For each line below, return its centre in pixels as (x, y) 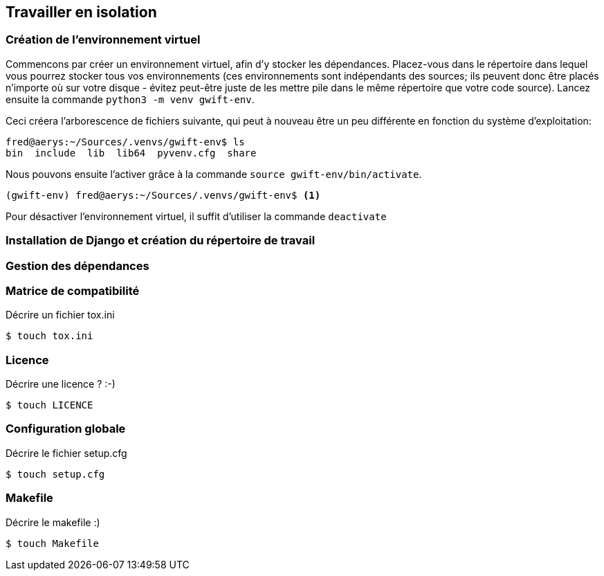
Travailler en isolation (81, 12)
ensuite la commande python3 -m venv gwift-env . (130, 99)
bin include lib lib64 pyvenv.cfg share (131, 153)
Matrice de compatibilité (73, 290)
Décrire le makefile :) (53, 522)
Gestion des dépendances (77, 265)
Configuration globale (66, 429)
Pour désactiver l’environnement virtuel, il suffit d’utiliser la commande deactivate (196, 216)
